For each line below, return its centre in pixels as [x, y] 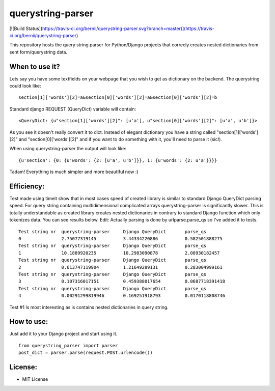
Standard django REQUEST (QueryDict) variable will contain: [73, 109]
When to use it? [35, 66]
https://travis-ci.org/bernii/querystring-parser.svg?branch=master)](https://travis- [128, 29]
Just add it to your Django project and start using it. [63, 334]
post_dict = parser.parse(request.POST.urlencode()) [86, 353]
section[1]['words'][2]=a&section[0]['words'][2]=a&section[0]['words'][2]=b [118, 97]
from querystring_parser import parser [68, 345]
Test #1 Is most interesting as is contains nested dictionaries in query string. [89, 307]
